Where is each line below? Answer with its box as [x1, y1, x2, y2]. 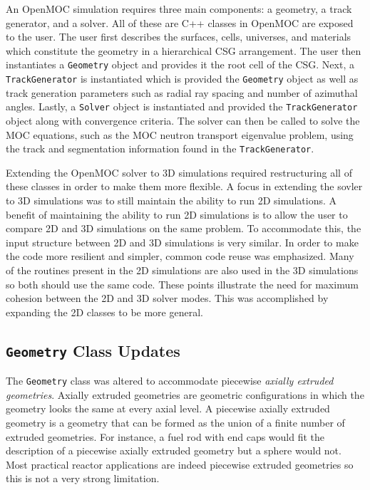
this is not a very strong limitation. [6, 471, 160, 486]
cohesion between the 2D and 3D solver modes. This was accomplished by [6, 291, 329, 306]
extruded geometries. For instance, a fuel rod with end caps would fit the [6, 429, 325, 444]
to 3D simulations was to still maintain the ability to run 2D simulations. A [6, 192, 337, 207]
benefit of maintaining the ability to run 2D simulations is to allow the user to [6, 207, 348, 221]
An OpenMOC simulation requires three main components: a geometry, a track [6, 1, 352, 16]
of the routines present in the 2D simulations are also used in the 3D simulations [6, 262, 359, 277]
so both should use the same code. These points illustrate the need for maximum [6, 276, 359, 291]
